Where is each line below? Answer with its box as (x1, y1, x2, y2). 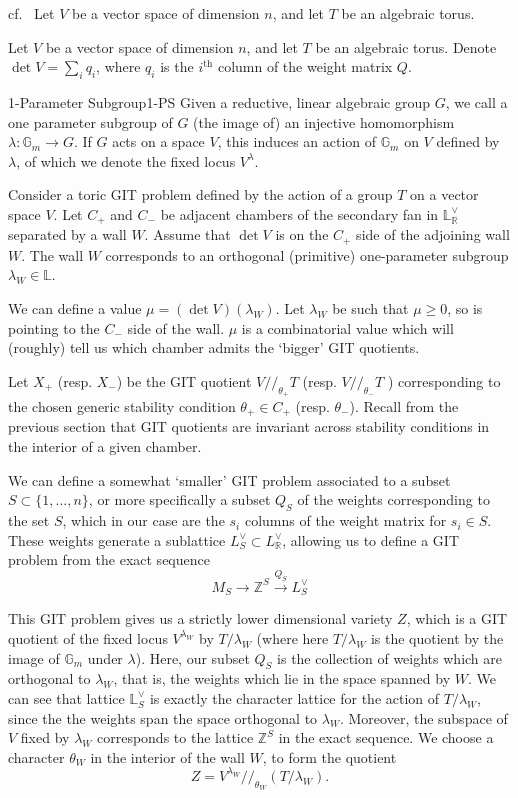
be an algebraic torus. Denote (315, 36, 497, 57)
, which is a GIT (406, 608, 508, 629)
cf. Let (8, 3, 55, 23)
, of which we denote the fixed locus (16, 150, 236, 171)
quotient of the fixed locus (8, 627, 168, 648)
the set (8, 510, 50, 531)
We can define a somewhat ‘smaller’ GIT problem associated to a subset (8, 469, 451, 490)
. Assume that (144, 224, 231, 245)
